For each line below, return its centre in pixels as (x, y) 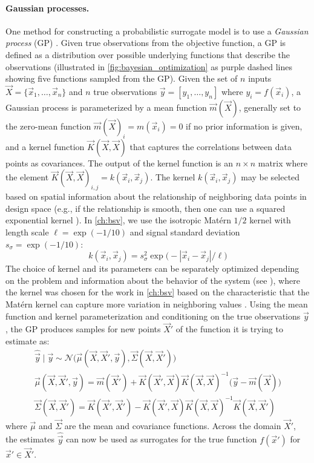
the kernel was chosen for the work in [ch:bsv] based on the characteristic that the (158, 292)
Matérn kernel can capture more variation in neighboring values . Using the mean (157, 304)
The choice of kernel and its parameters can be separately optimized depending (152, 268)
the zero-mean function (48, 126)
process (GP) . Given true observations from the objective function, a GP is (146, 43)
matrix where (283, 163)
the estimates (30, 439)
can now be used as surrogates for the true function (162, 439)
